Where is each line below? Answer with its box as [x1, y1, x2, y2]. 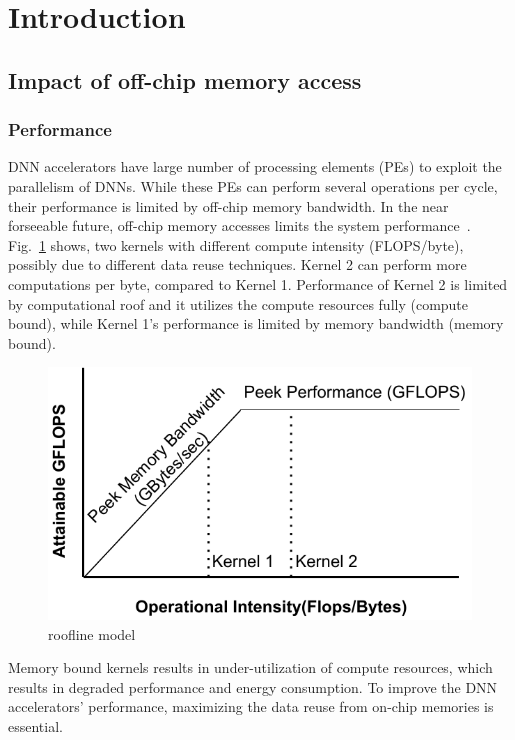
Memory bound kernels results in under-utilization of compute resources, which [8, 657, 493, 678]
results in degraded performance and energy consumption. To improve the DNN [8, 676, 498, 697]
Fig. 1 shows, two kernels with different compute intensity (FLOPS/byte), [8, 234, 464, 255]
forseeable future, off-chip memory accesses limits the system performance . [8, 215, 471, 236]
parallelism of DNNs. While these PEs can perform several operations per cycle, [8, 175, 498, 196]
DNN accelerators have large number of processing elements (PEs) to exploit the [8, 156, 502, 177]
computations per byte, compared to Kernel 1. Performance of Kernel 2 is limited [8, 273, 508, 294]
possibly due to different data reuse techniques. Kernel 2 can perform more [8, 254, 467, 275]
